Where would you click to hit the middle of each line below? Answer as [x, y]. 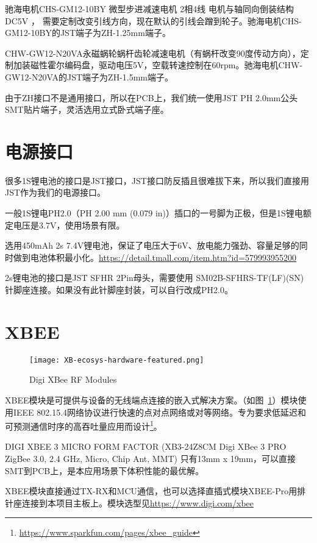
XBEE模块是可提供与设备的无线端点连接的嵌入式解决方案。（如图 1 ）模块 [151, 400]
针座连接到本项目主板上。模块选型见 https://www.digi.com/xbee [130, 502]
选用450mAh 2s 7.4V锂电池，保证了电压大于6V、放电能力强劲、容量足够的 [152, 245]
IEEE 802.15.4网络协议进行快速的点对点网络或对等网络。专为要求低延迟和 [160, 412]
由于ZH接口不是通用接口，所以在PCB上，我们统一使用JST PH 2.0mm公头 [151, 97]
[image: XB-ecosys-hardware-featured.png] [117, 360]
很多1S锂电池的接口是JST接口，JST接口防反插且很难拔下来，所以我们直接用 [157, 180]
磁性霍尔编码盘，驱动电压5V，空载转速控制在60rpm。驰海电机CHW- [166, 65]
